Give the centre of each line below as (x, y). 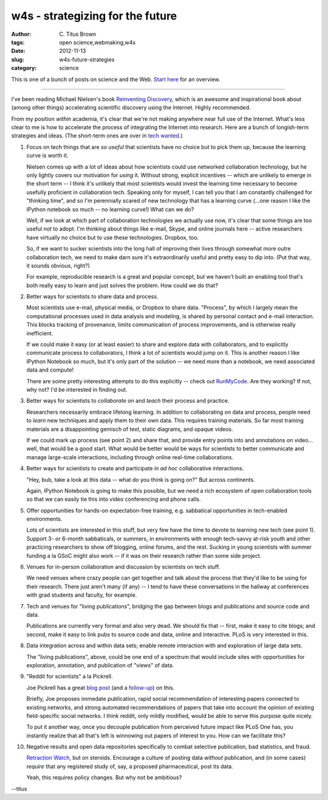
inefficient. (40, 333)
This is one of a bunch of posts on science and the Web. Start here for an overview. (116, 79)
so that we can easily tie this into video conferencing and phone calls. (114, 499)
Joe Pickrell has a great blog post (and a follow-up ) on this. (101, 687)
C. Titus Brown (78, 34)
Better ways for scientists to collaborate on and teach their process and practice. (128, 401)
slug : (18, 59)
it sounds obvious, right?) (58, 265)
